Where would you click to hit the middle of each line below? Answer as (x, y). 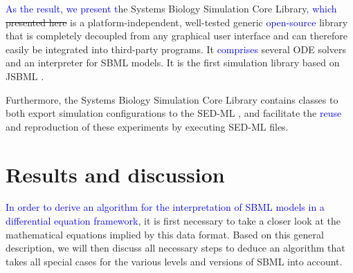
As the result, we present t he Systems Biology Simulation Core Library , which (171, 8)
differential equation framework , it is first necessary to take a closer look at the (173, 221)
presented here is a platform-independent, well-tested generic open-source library (177, 22)
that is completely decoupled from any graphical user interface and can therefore (176, 36)
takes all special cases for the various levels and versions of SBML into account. (174, 261)
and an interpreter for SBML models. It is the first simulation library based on (173, 63)
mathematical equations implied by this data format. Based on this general (165, 234)
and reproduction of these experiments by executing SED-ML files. (147, 126)
